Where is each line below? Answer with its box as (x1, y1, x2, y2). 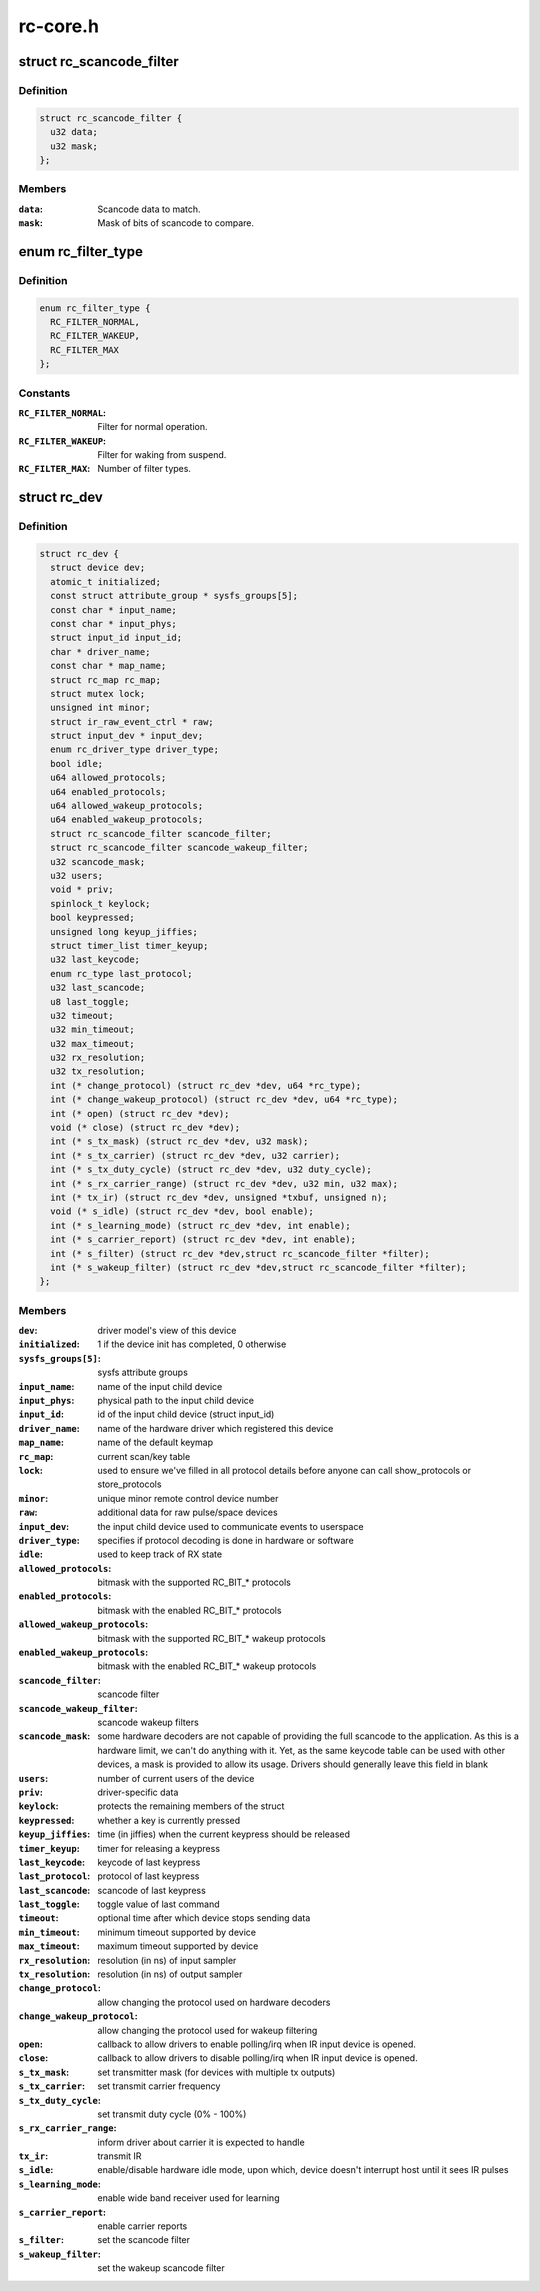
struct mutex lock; (50, 688, 146, 699)
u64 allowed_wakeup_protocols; (50, 800, 204, 812)
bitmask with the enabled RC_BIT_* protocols (97, 1604, 282, 1616)
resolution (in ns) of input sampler (97, 1954, 237, 1966)
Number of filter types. (97, 463, 192, 475)
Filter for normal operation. (97, 421, 208, 433)
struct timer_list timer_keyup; (50, 940, 209, 951)
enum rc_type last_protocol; (50, 968, 194, 979)
